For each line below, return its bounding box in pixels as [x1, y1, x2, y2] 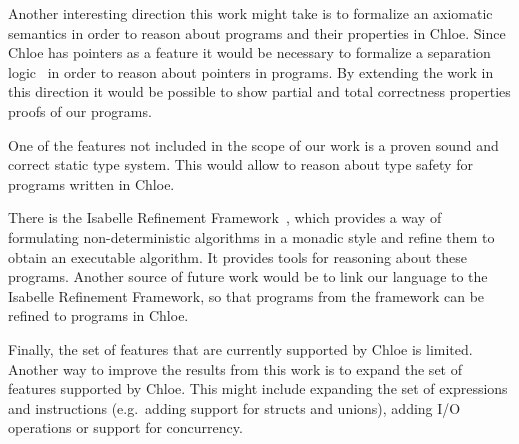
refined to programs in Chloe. [8, 305, 189, 326]
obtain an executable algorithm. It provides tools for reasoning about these [8, 246, 467, 267]
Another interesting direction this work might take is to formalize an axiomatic [8, 3, 493, 23]
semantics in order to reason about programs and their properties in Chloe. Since [8, 22, 506, 43]
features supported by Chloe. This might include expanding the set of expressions [8, 378, 508, 399]
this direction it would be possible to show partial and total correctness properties [8, 81, 511, 102]
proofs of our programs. [8, 100, 152, 121]
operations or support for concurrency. [8, 417, 243, 438]
